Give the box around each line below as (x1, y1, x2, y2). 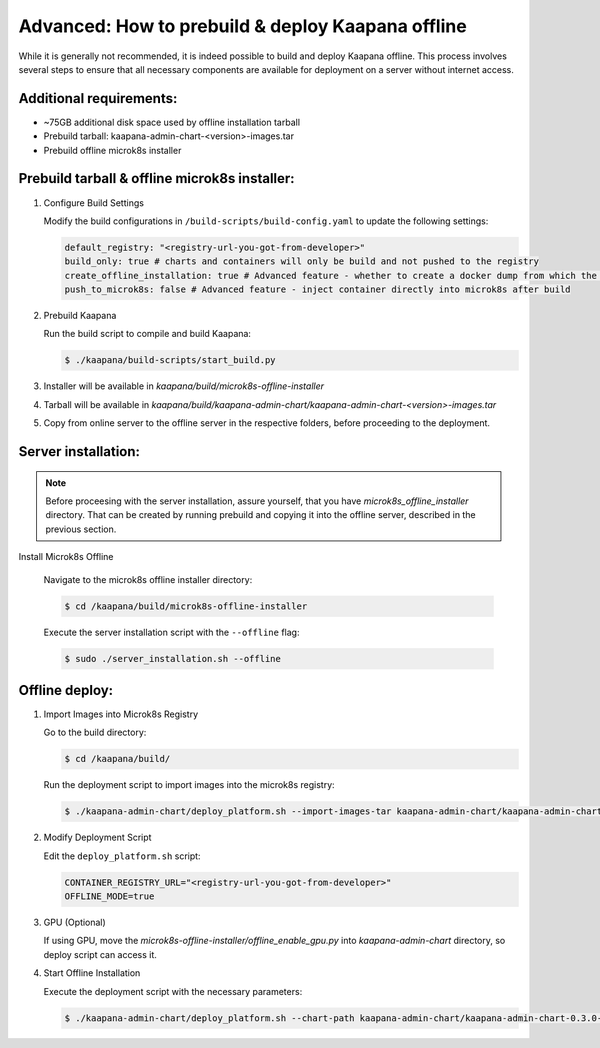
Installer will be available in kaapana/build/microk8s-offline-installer (43, 380, 325, 392)
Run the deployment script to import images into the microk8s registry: (43, 779, 335, 791)
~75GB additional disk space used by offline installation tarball (43, 116, 300, 128)
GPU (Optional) (43, 916, 107, 929)
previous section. (45, 523, 117, 535)
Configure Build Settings (43, 196, 145, 209)
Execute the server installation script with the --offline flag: (43, 626, 300, 638)
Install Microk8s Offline (18, 551, 114, 563)
